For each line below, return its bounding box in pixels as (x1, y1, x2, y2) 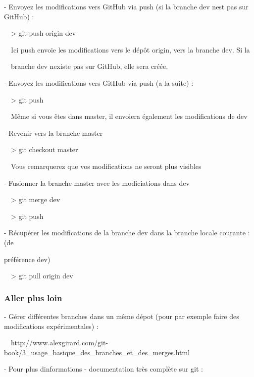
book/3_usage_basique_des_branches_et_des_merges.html (4, 347, 190, 357)
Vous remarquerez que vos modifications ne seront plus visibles (10, 161, 202, 171)
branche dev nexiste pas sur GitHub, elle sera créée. (10, 61, 168, 71)
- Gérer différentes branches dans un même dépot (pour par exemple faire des (4, 311, 239, 321)
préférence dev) (4, 254, 51, 264)
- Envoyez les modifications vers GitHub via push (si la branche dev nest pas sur (4, 1, 249, 11)
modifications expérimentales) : (4, 321, 99, 331)
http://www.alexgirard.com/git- (10, 337, 108, 348)
